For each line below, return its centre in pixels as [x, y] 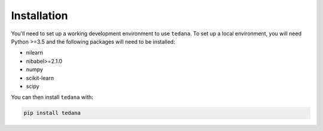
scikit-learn [40, 78]
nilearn [34, 53]
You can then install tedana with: [52, 97]
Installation [39, 16]
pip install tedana [52, 113]
